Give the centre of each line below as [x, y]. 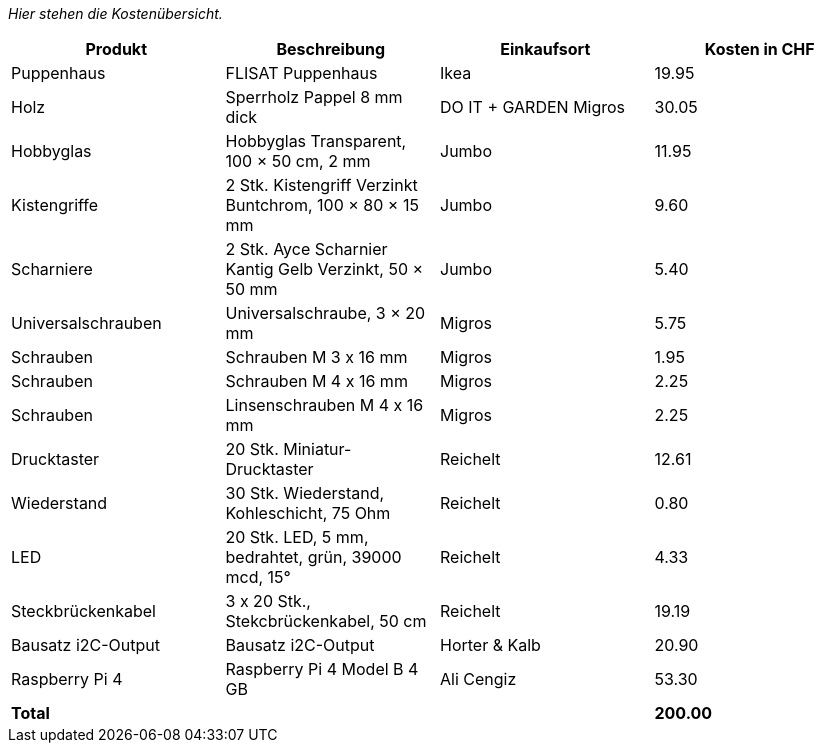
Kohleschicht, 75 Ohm [308, 513]
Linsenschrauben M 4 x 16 [324, 405]
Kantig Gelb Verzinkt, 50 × [324, 269]
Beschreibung [331, 49]
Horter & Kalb [490, 645]
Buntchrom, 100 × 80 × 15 [322, 205]
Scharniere [52, 269]
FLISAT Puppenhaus [301, 73]
